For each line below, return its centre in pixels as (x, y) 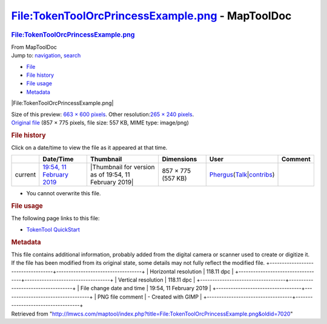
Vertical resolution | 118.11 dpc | (157, 280)
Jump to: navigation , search (46, 56)
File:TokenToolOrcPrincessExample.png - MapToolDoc (151, 16)
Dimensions (180, 159)
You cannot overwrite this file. (64, 193)
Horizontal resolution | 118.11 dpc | (191, 271)
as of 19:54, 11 (110, 175)
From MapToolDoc (34, 47)
